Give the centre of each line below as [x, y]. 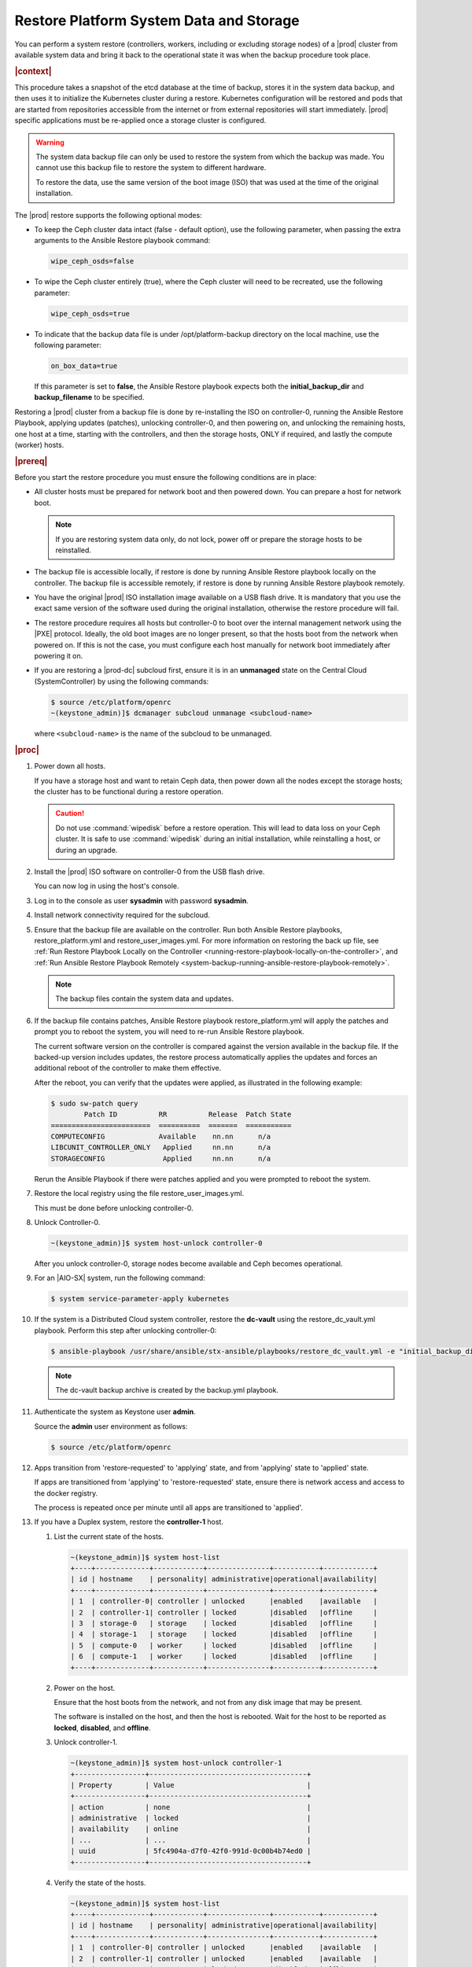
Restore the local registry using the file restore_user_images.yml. [139, 1194]
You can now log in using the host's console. [107, 886]
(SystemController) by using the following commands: [122, 681]
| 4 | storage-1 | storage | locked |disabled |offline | [224, 1634]
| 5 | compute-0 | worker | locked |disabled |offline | [224, 1645]
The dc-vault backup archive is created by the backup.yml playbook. [167, 1390]
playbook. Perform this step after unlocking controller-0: [125, 1330]
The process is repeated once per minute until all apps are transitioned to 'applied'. [168, 1508]
